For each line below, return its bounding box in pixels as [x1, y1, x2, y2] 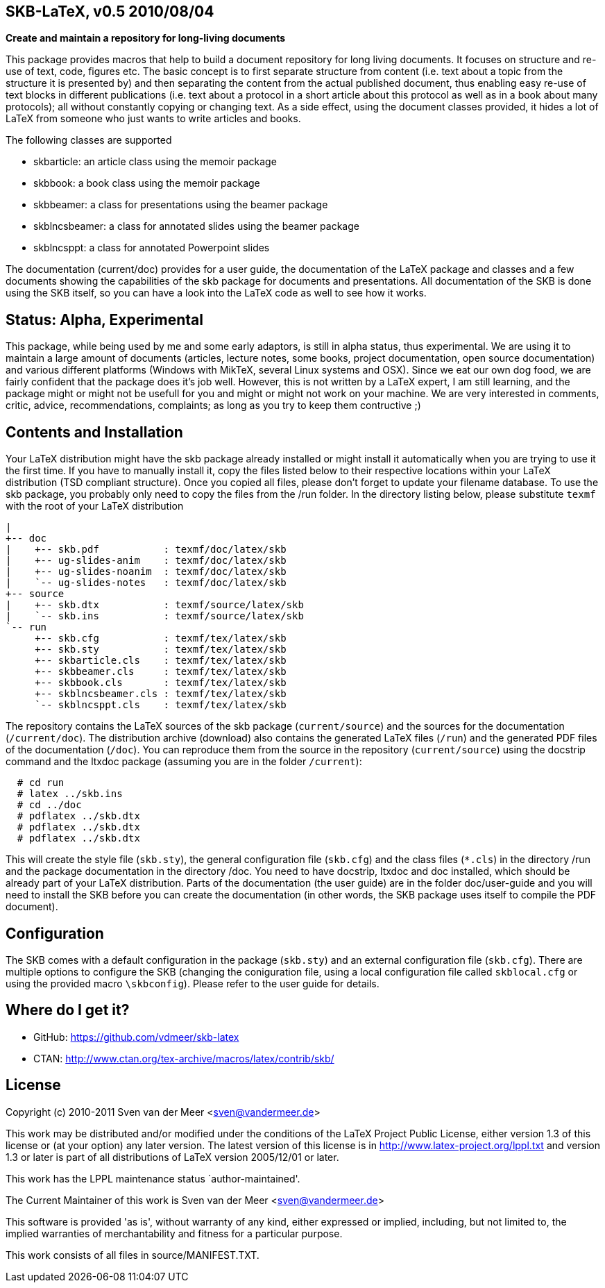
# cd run [17, 777, 65, 789]
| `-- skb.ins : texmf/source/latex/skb [6, 610, 304, 622]
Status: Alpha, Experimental [6, 310, 203, 328]
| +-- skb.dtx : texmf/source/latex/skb [6, 599, 304, 611]
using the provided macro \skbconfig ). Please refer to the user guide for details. [6, 977, 380, 989]
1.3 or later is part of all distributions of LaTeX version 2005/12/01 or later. [6, 1151, 339, 1163]
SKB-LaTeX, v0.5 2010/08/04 [6, 3, 214, 20]
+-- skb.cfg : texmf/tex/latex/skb [35, 633, 287, 644]
